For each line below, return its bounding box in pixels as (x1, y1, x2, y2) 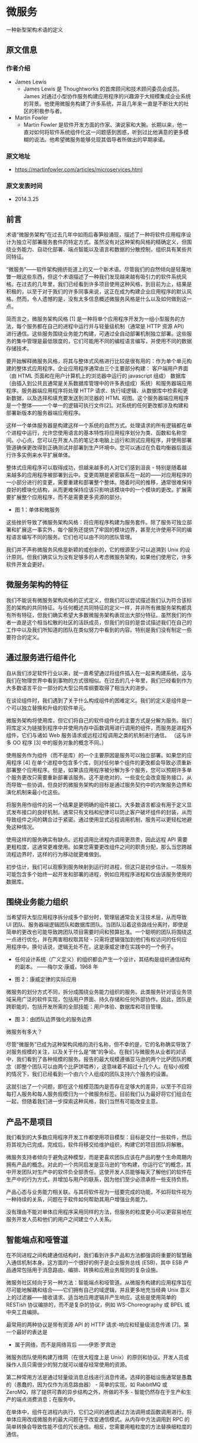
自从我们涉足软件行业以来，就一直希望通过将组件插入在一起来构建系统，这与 (6, 669, 192, 676)
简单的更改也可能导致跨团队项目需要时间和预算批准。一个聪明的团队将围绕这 (6, 928, 192, 935)
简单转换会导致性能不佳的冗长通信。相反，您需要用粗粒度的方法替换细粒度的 (6, 1423, 192, 1431)
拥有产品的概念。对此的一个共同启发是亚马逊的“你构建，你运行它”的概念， (6, 1161, 187, 1168)
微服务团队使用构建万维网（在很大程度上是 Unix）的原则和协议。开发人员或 (6, 1354, 189, 1361)
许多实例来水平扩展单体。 (11, 451, 74, 459)
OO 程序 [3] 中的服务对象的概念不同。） (12, 739, 107, 746)
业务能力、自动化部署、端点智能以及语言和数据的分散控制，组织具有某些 (11, 246, 187, 253)
